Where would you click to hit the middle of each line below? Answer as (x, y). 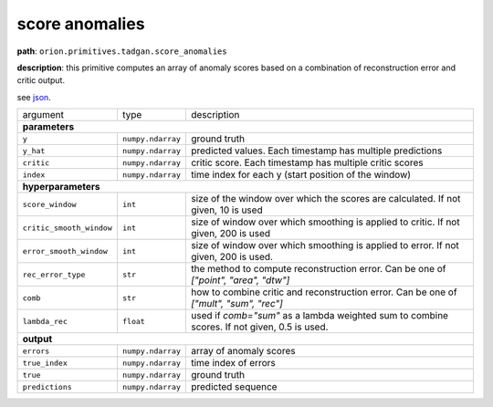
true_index (45, 363)
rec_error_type (54, 274)
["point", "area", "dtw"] (240, 280)
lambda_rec (45, 321)
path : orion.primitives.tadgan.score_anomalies (122, 51)
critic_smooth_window (68, 228)
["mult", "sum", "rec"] (236, 304)
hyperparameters (61, 187)
